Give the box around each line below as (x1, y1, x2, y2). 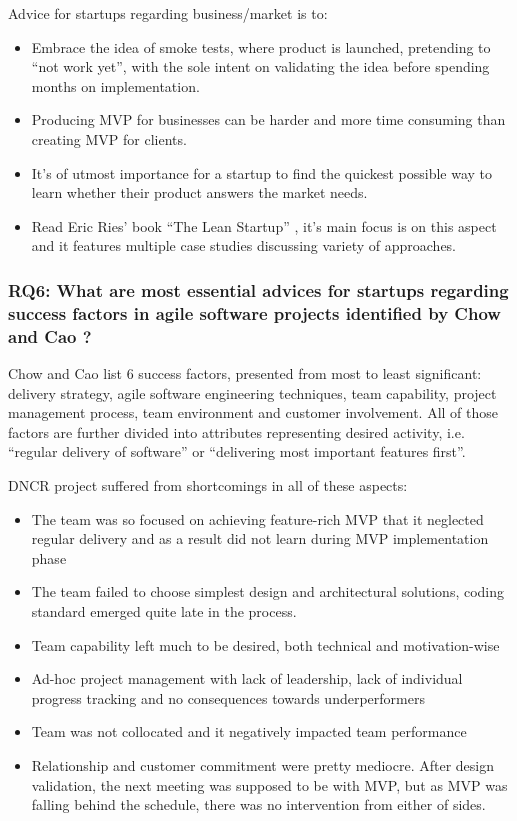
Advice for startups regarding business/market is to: (8, 3, 328, 23)
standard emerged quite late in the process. (31, 600, 297, 621)
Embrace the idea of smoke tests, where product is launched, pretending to (31, 36, 491, 57)
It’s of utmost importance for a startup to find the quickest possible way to (31, 162, 493, 183)
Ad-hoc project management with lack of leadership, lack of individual (31, 668, 463, 689)
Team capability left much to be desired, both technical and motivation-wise (31, 634, 500, 655)
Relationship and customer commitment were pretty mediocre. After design (31, 754, 494, 775)
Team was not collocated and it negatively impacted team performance (31, 721, 467, 742)
